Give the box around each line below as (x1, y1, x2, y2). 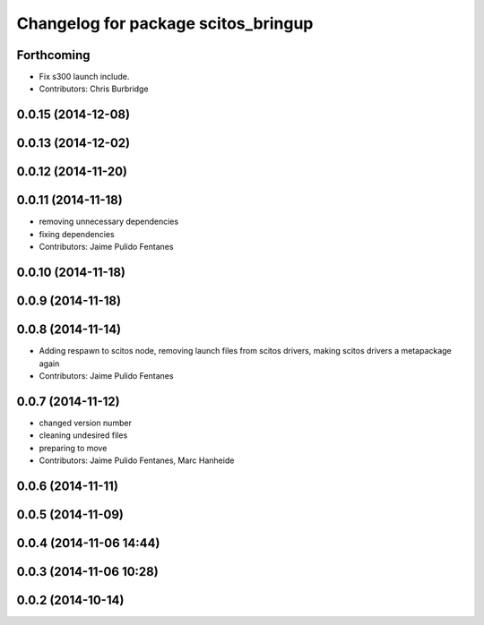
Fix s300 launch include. (39, 72, 130, 82)
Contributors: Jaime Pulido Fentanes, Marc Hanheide (39, 455, 235, 466)
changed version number (39, 417, 132, 428)
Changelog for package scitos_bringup (16, 13, 314, 33)
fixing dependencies (39, 228, 116, 239)
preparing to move (39, 442, 108, 453)
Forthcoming (16, 47, 91, 63)
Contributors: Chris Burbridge (39, 83, 149, 94)
